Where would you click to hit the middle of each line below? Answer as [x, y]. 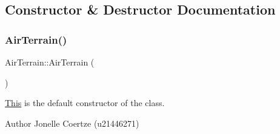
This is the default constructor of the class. [85, 103]
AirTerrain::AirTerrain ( [50, 62]
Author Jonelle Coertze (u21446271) [72, 123]
